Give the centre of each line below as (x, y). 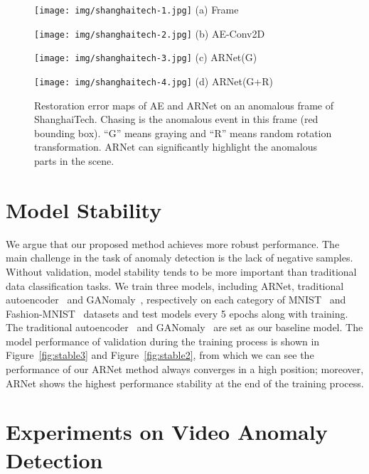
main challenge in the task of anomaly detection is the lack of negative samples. (180, 258)
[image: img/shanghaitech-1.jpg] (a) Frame (137, 9)
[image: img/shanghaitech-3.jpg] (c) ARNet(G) (146, 57)
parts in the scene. (74, 161)
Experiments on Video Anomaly (167, 432)
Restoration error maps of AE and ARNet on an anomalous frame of (184, 105)
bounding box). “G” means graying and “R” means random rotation (183, 133)
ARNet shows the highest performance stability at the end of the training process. (185, 383)
